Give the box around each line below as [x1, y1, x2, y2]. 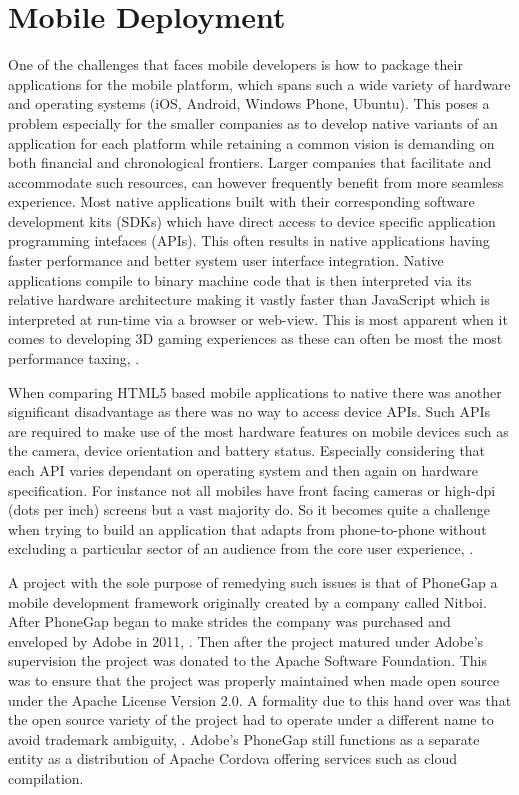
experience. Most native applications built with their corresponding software [8, 191, 475, 212]
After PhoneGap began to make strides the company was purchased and [8, 611, 451, 632]
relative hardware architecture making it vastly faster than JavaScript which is [8, 289, 490, 310]
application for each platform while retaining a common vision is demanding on [8, 132, 495, 153]
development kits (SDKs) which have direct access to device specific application [8, 210, 496, 231]
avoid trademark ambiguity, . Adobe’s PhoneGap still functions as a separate [8, 728, 480, 749]
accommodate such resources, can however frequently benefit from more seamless [8, 171, 504, 192]
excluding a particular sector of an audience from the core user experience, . [8, 538, 474, 559]
